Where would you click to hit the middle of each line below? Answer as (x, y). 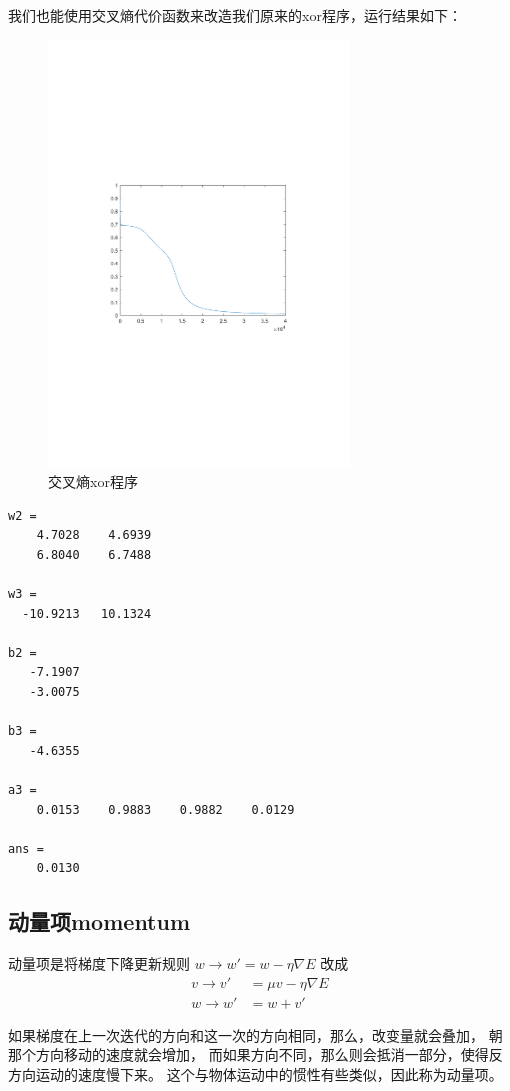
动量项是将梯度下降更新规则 (99, 963)
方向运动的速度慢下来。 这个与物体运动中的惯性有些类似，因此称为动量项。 (255, 1073)
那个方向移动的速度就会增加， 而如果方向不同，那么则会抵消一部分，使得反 (255, 1054)
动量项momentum (99, 921)
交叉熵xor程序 (93, 481)
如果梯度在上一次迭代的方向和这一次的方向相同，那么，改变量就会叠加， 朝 (255, 1034)
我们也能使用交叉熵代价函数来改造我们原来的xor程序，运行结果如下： (235, 15)
